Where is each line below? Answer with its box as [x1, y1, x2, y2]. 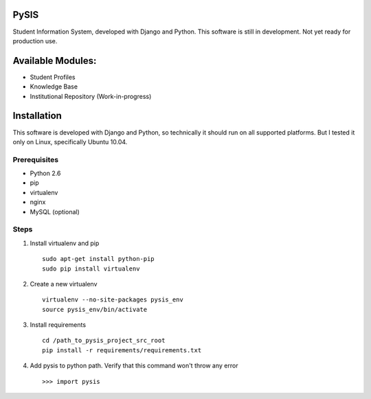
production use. [12, 36, 58, 45]
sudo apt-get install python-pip [42, 255, 155, 263]
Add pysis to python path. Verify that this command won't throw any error [30, 361, 238, 370]
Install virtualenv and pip [30, 239, 100, 247]
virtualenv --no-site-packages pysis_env [42, 296, 183, 304]
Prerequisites [12, 155, 58, 164]
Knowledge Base [30, 82, 78, 91]
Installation [12, 110, 62, 122]
